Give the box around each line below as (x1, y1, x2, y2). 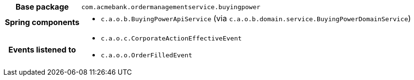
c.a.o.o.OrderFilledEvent (101, 52, 193, 59)
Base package (15, 2, 69, 12)
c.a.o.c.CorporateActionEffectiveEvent (101, 35, 242, 42)
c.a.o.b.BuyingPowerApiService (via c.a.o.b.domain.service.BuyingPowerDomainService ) (101, 13, 411, 23)
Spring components (5, 17, 80, 27)
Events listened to (8, 45, 76, 54)
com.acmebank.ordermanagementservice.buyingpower (81, 3, 261, 11)
